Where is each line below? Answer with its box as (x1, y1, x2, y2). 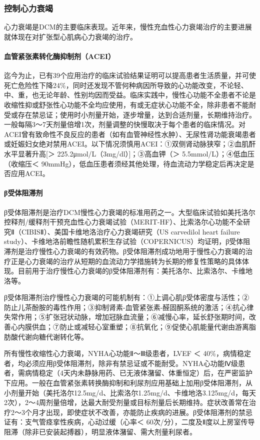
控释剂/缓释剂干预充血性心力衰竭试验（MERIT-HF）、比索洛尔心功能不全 (4, 216, 243, 227)
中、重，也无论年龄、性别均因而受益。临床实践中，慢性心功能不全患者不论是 (4, 89, 256, 100)
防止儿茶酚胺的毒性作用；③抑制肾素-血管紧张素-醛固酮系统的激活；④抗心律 (4, 301, 254, 312)
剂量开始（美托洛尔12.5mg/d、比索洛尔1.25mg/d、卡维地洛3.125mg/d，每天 (10, 387, 256, 397)
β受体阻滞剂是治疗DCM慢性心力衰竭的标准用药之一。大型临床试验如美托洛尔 (4, 206, 255, 217)
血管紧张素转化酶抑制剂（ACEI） (4, 51, 115, 61)
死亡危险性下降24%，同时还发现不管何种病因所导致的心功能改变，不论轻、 (4, 79, 248, 90)
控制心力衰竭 (4, 1, 53, 14)
